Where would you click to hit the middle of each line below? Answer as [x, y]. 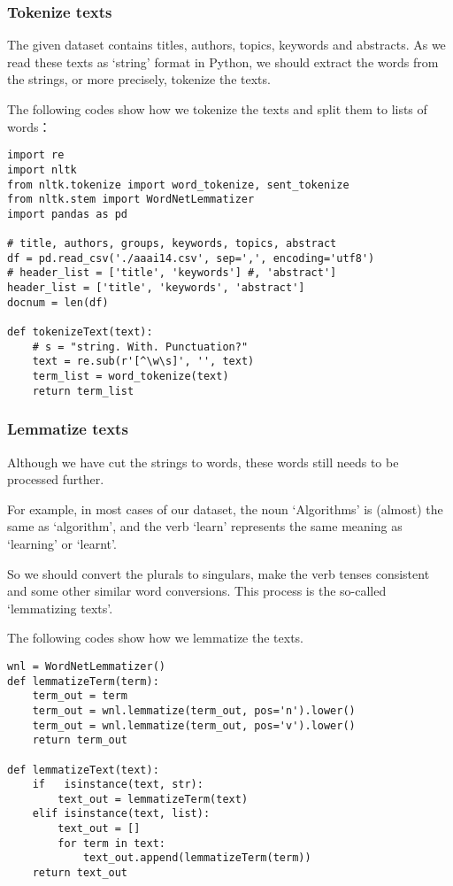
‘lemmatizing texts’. [60, 608]
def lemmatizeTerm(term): [83, 681]
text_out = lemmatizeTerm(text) [153, 799]
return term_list [83, 391]
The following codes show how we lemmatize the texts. [155, 638]
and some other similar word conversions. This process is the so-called [197, 591]
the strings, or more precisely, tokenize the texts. [139, 79]
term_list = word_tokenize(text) [131, 377]
